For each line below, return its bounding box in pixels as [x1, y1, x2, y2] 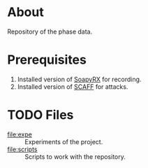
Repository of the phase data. [7, 27, 93, 36]
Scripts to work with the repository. [24, 152, 126, 161]
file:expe [7, 130, 33, 139]
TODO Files [7, 107, 74, 123]
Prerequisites [7, 52, 87, 68]
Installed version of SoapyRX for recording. [17, 75, 142, 83]
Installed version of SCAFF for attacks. [17, 82, 128, 91]
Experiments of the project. [24, 137, 103, 146]
